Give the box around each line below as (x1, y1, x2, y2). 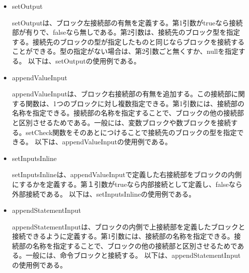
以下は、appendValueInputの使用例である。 (35, 136, 172, 147)
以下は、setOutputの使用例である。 (28, 55, 141, 66)
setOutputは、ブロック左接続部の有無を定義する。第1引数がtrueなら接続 (12, 17, 243, 27)
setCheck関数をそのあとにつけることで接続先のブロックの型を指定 (25, 127, 237, 137)
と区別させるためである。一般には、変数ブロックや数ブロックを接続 (12, 117, 231, 127)
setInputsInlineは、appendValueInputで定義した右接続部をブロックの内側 (12, 169, 242, 180)
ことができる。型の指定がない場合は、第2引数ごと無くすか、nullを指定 (12, 46, 239, 56)
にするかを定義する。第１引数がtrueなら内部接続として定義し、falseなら (12, 179, 243, 189)
